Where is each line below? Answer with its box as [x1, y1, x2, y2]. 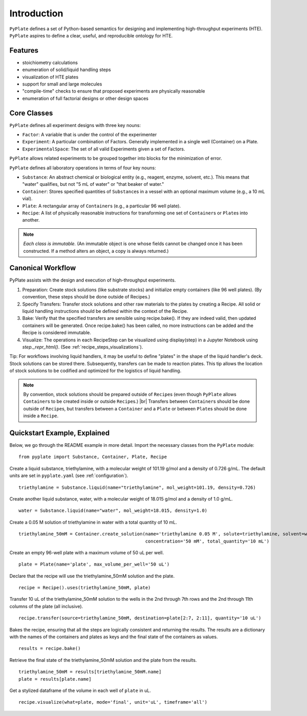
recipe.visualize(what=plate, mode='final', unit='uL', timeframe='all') [18, 699, 208, 705]
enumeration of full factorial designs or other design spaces [22, 95, 148, 101]
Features [9, 46, 38, 55]
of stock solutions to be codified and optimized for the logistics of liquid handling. [9, 367, 182, 374]
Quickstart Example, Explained [9, 428, 110, 437]
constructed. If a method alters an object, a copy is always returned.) [23, 248, 169, 254]
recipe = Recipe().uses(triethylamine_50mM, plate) [18, 585, 151, 591]
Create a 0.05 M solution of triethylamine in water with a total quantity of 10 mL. [9, 519, 178, 525]
